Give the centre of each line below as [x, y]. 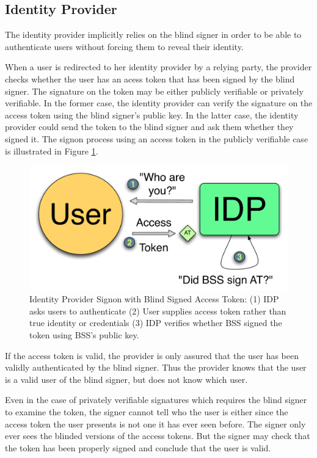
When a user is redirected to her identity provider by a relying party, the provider [158, 67]
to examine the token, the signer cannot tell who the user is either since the [147, 412]
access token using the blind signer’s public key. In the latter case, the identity [152, 114]
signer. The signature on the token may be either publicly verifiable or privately [154, 91]
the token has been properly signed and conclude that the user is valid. [138, 447]
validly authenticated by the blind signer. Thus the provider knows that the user [156, 367]
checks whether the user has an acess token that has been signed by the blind [150, 78]
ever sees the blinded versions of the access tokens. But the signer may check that [158, 436]
